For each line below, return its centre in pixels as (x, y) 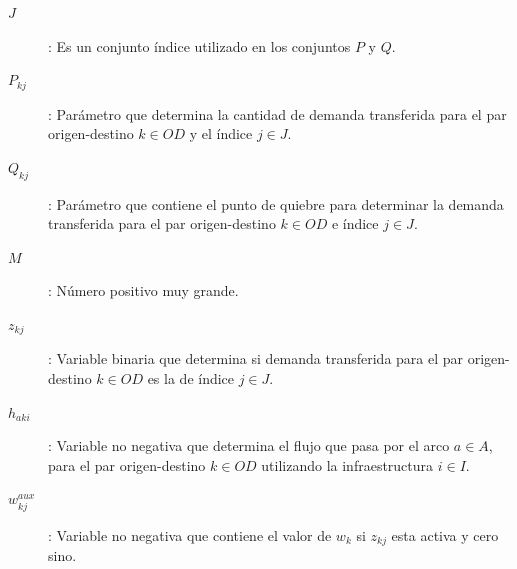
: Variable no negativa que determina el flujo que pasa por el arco (249, 445)
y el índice (221, 133)
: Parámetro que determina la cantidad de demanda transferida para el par (277, 113)
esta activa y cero (445, 534)
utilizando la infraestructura (347, 464)
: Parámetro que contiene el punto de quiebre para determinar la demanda (276, 203)
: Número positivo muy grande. (143, 290)
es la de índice (191, 378)
